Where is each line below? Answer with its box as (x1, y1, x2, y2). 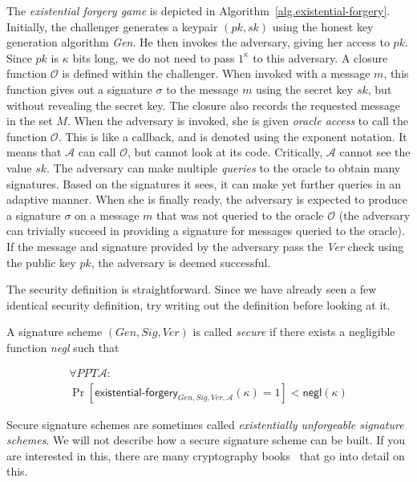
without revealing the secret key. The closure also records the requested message (6, 96, 401, 113)
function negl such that (6, 338, 119, 355)
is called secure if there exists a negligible (192, 323, 395, 340)
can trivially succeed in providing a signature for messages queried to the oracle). (6, 222, 405, 239)
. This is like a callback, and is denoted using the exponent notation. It (58, 128, 407, 144)
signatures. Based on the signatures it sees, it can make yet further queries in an (6, 175, 402, 192)
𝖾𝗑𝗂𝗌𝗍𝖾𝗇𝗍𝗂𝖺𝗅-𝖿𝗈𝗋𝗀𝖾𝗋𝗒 (95, 387, 178, 399)
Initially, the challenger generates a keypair (6, 18, 218, 34)
